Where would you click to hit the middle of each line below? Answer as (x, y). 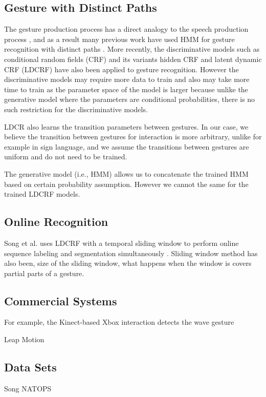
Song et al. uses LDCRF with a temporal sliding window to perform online (121, 243)
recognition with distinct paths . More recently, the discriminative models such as (132, 49)
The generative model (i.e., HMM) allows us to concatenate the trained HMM (126, 173)
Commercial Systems (61, 300)
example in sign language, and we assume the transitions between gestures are (127, 146)
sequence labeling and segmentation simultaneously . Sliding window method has (131, 253)
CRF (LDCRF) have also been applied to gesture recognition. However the (121, 69)
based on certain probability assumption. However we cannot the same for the (126, 184)
